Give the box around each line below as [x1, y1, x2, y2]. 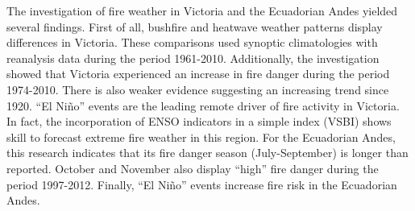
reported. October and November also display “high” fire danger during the [6, 159, 379, 176]
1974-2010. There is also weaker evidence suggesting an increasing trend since [6, 81, 389, 97]
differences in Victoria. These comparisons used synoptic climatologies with [6, 34, 378, 51]
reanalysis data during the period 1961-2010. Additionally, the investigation [6, 49, 380, 66]
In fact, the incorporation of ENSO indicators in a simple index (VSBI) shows [6, 113, 392, 130]
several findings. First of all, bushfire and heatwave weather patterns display [6, 18, 383, 35]
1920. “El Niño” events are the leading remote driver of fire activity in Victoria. [6, 97, 400, 114]
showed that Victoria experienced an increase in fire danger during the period [6, 65, 390, 82]
